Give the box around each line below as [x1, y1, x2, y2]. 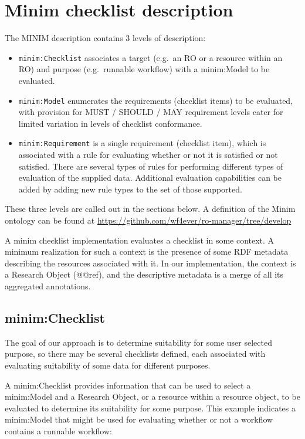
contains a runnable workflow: [5, 424, 112, 437]
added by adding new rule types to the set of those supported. [18, 183, 242, 195]
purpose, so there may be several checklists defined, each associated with [5, 347, 266, 360]
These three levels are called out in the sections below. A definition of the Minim [5, 202, 296, 215]
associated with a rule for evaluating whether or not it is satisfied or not [18, 148, 278, 161]
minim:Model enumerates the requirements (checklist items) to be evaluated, [18, 94, 293, 106]
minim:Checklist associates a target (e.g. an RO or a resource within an [18, 51, 283, 63]
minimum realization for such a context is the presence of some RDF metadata [5, 245, 289, 258]
